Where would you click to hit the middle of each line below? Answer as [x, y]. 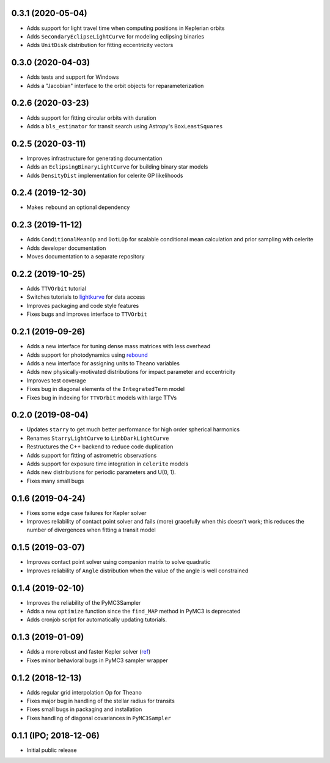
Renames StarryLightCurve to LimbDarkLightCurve [98, 438]
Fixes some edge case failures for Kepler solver [86, 513]
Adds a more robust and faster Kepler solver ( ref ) [89, 652]
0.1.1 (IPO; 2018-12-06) [56, 735]
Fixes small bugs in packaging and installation [84, 709]
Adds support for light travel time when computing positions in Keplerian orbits [126, 28]
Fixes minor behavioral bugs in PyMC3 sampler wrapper [97, 660]
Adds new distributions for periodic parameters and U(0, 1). [101, 472]
